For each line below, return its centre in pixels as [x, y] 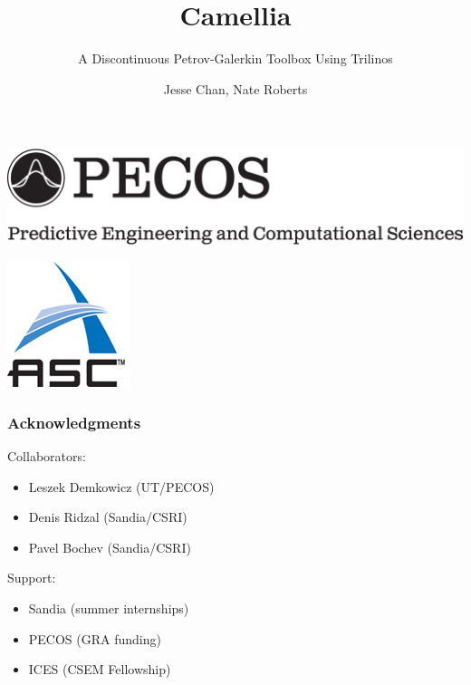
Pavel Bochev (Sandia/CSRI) [110, 547]
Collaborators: [47, 456]
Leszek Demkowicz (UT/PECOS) [121, 486]
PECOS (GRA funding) [95, 638]
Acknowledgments [74, 422]
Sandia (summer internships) [109, 608]
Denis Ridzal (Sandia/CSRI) [108, 517]
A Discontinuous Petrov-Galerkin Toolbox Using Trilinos [235, 58]
